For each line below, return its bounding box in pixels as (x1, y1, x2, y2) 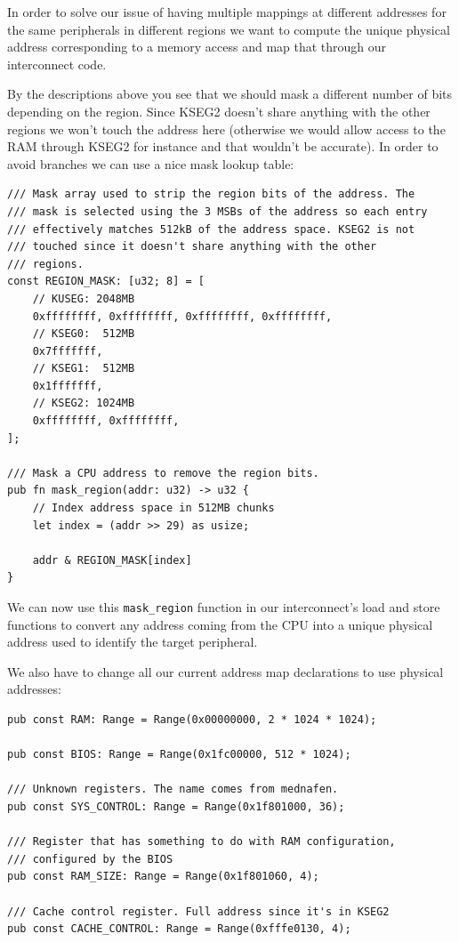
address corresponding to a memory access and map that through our (7, 37, 387, 56)
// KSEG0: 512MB (32, 327, 135, 341)
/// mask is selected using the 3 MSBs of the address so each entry (7, 205, 428, 218)
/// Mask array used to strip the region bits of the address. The (7, 188, 415, 201)
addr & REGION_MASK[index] (32, 553, 192, 567)
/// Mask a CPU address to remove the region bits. (7, 466, 319, 479)
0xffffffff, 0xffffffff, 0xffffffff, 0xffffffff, (32, 310, 333, 323)
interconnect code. (7, 54, 107, 73)
